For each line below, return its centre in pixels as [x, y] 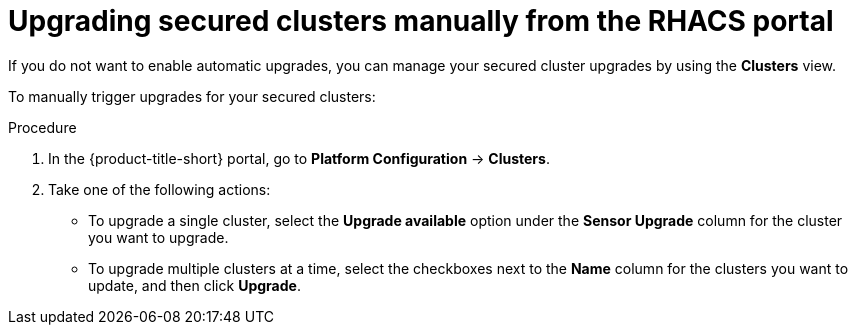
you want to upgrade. [158, 237]
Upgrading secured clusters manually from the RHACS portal [421, 21]
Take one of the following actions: [159, 189]
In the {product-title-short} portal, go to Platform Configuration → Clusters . [299, 158]
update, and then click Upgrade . [194, 285]
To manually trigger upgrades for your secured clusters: [192, 96]
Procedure [42, 127]
